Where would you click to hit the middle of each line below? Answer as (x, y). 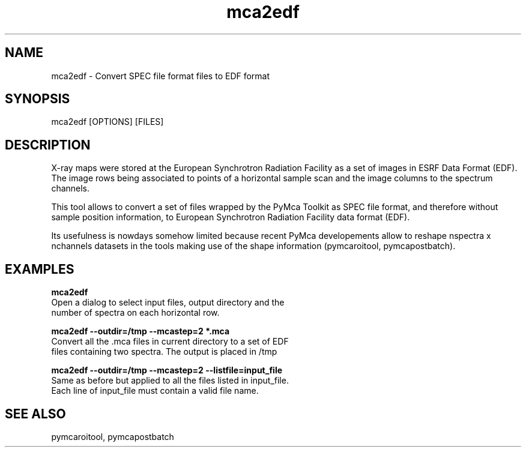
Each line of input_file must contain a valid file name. (155, 391)
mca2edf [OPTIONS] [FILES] (107, 122)
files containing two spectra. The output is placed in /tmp (164, 352)
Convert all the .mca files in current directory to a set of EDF (170, 342)
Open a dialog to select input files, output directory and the (168, 303)
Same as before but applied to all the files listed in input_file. (170, 381)
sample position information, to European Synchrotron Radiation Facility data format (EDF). (231, 217)
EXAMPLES (40, 269)
